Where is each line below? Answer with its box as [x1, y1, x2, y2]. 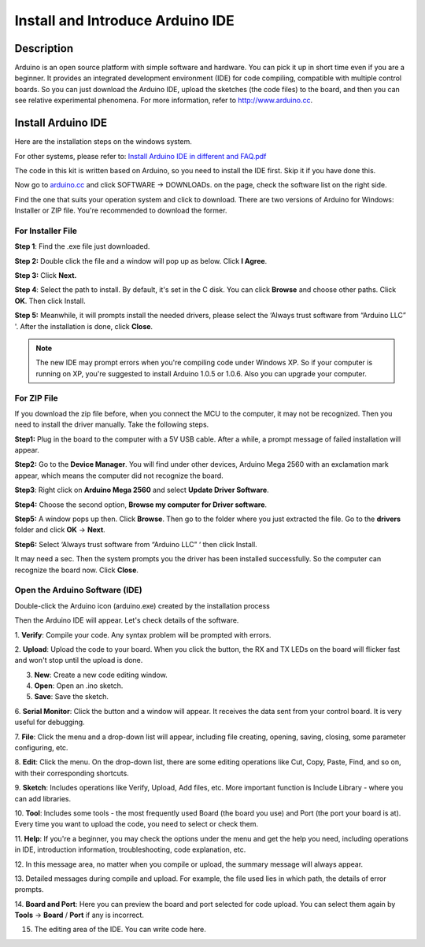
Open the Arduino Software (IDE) [14, 585, 142, 596]
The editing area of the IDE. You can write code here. [34, 925, 206, 934]
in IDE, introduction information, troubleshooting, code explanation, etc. [14, 845, 246, 854]
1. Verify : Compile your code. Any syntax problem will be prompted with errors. [14, 630, 272, 639]
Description [14, 42, 74, 55]
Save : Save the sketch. [34, 692, 109, 701]
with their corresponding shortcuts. [14, 768, 129, 778]
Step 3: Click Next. [14, 271, 77, 280]
